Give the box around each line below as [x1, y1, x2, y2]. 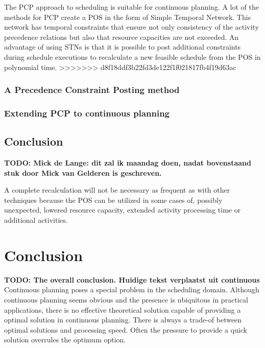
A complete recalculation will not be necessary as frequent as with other [4, 184, 230, 195]
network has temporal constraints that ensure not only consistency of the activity [4, 21, 259, 32]
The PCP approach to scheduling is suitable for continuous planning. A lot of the [4, 2, 259, 12]
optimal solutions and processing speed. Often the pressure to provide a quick [4, 324, 247, 335]
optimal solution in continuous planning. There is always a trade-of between [4, 314, 242, 325]
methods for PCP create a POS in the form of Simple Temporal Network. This [4, 11, 251, 22]
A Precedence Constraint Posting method [4, 83, 180, 96]
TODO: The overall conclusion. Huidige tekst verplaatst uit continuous [4, 274, 260, 285]
